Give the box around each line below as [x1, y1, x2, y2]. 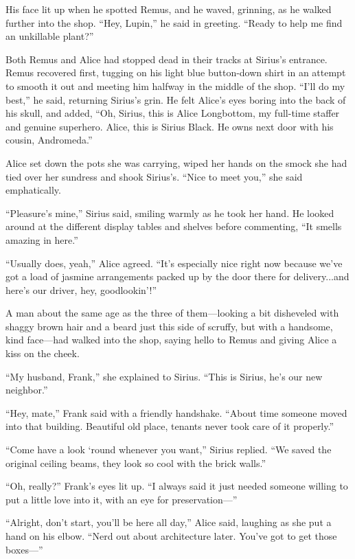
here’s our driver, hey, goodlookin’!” [5, 282, 157, 297]
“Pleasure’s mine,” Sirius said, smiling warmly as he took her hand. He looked [5, 205, 334, 220]
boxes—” [5, 542, 43, 556]
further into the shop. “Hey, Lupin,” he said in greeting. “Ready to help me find [5, 15, 343, 30]
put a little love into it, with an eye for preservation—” [5, 492, 238, 506]
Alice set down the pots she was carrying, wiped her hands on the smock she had [5, 155, 347, 170]
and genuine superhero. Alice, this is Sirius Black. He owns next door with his [5, 119, 334, 133]
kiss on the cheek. [5, 346, 80, 361]
